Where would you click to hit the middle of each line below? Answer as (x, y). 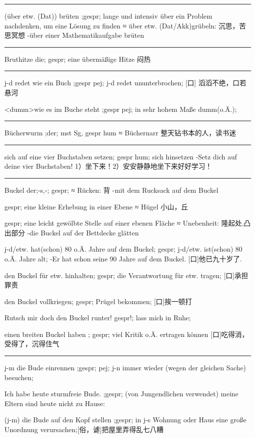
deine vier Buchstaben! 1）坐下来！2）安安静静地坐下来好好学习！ (108, 166)
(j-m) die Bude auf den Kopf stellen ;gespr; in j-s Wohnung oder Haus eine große (126, 420)
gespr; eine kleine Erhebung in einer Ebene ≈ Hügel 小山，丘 (96, 206)
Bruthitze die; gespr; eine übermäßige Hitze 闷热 (78, 59)
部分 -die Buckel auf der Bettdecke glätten (75, 232)
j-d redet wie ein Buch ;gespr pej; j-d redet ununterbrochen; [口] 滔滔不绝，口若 (126, 83)
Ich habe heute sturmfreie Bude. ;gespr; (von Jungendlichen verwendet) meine (121, 394)
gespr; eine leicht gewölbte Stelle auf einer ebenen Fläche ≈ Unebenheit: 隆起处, (124, 223)
